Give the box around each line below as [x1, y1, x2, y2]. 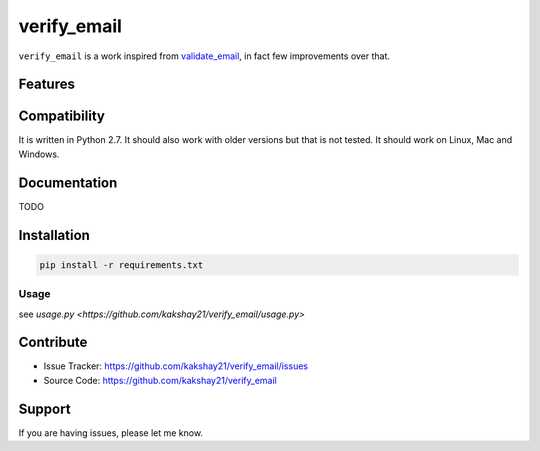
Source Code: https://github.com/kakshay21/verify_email [43, 374, 277, 386]
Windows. [18, 148, 60, 160]
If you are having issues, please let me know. [18, 426, 204, 439]
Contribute [18, 334, 88, 351]
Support [18, 400, 71, 417]
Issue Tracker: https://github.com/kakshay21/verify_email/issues [43, 360, 309, 372]
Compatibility [18, 108, 105, 125]
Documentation [18, 174, 118, 191]
